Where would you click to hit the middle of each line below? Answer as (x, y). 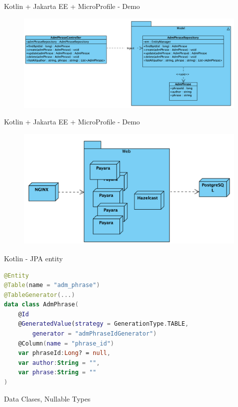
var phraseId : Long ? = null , (64, 353)
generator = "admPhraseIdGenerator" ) (94, 334)
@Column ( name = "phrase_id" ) (66, 343)
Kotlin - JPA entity (33, 258)
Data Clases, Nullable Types (47, 398)
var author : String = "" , (59, 363)
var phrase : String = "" (57, 373)
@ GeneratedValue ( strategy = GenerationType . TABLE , (103, 324)
